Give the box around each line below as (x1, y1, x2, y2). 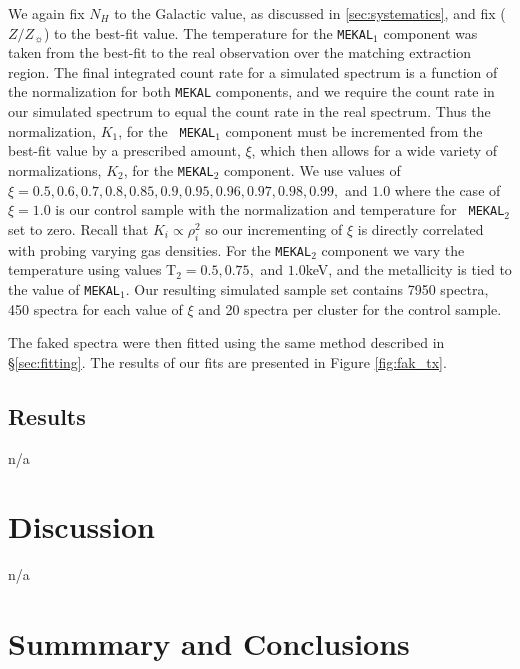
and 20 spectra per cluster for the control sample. (198, 298, 502, 319)
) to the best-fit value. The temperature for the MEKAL (43, 22, 374, 43)
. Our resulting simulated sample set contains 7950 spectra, (125, 278, 489, 299)
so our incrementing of (205, 218, 343, 239)
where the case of (394, 179, 501, 200)
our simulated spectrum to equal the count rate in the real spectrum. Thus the (8, 101, 491, 122)
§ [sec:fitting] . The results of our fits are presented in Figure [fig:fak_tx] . (8, 351, 447, 372)
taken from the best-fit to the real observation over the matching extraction (8, 42, 472, 63)
